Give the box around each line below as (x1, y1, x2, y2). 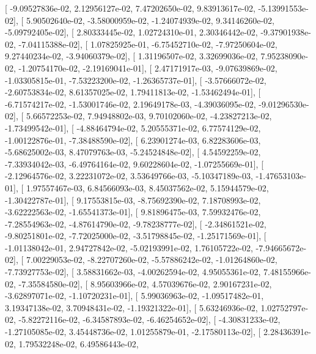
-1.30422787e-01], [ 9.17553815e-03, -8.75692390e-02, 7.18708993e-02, (5, 193, 261, 206)
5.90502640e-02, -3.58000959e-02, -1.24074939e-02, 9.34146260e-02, (26, 13, 274, 26)
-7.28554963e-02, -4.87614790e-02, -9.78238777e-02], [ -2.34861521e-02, (5, 217, 266, 230)
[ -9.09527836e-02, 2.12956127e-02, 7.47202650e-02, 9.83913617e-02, (5, 2, 255, 14)
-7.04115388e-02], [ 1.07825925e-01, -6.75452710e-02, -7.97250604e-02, (18, 37, 277, 50)
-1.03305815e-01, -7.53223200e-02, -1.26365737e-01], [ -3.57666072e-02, (5, 73, 266, 86)
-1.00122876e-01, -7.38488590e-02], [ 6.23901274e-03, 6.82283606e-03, (5, 133, 261, 146)
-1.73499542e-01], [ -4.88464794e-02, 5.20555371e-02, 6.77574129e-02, (5, 121, 261, 134)
